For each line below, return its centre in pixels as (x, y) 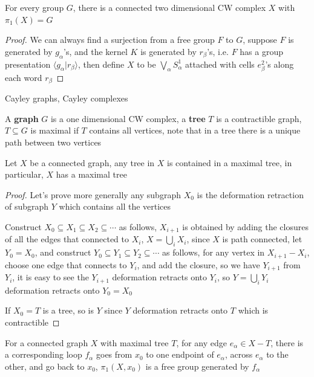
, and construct (63, 252)
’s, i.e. (218, 51)
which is (253, 310)
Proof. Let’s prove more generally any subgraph (93, 194)
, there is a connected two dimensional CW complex (169, 7)
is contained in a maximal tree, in (230, 162)
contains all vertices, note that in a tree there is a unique (195, 130)
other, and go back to (45, 366)
